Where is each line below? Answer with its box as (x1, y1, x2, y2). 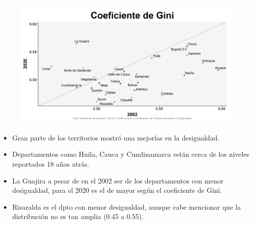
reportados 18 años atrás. (12, 159, 89, 169)
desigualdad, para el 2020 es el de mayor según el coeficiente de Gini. (12, 185, 222, 195)
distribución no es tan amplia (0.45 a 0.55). (12, 211, 144, 222)
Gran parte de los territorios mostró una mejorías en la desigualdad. (12, 132, 220, 142)
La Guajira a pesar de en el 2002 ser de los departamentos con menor (12, 175, 224, 185)
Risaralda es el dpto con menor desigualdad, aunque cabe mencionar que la (12, 201, 241, 212)
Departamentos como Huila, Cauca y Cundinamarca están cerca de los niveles (12, 149, 250, 159)
